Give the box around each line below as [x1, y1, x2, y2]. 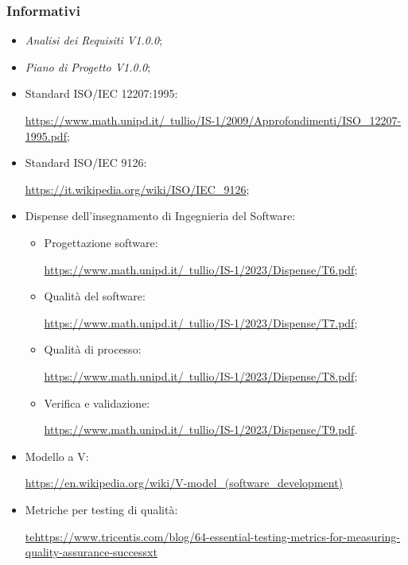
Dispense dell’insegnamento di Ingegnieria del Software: [25, 207, 296, 224]
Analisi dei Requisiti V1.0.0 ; [25, 32, 163, 48]
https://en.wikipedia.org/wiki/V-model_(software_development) [25, 474, 344, 491]
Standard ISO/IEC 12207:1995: [25, 85, 178, 102]
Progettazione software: [44, 234, 158, 250]
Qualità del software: [44, 288, 146, 304]
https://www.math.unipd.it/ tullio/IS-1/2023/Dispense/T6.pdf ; [44, 261, 358, 277]
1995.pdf [25, 127, 67, 144]
